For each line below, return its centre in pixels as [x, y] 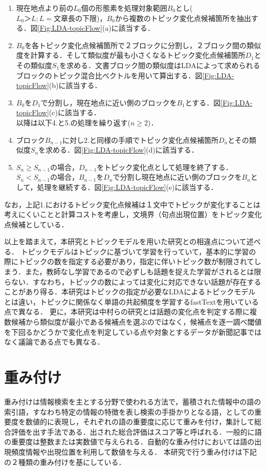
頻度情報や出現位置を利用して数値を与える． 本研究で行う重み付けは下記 [134, 451]
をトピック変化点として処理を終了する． [165, 167]
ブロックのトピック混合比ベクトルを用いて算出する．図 [109, 75]
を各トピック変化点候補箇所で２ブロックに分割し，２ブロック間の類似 [143, 45]
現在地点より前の [45, 8]
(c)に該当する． [75, 112]
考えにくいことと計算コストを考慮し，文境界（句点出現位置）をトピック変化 [133, 214]
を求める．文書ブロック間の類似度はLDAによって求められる [160, 65]
